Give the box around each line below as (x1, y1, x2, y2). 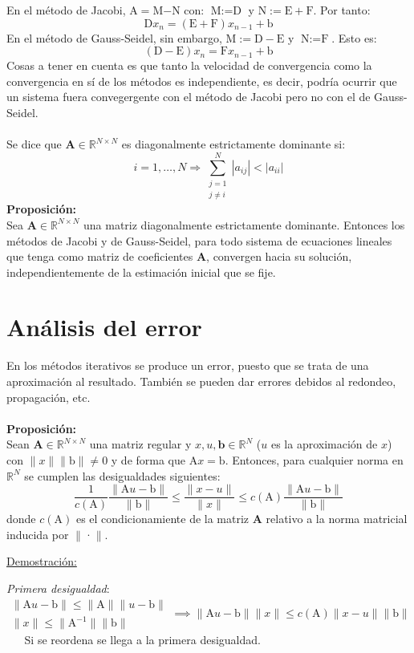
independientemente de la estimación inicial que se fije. (6, 263, 276, 280)
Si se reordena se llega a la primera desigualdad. (24, 631, 261, 648)
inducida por (6, 525, 69, 542)
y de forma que (111, 451, 186, 468)
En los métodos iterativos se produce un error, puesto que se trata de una (6, 357, 369, 374)
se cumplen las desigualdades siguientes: (24, 467, 221, 484)
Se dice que (6, 136, 62, 152)
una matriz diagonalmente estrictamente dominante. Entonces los (83, 216, 405, 233)
